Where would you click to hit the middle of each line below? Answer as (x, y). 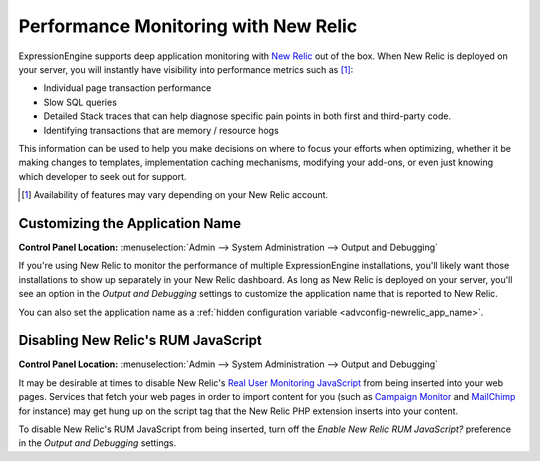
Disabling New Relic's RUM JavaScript (140, 340)
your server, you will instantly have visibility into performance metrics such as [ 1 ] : (186, 69)
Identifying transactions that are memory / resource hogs (161, 130)
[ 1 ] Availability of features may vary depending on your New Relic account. (175, 195)
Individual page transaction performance (127, 88)
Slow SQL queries (80, 102)
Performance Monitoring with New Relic (188, 26)
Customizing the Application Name (130, 223)
